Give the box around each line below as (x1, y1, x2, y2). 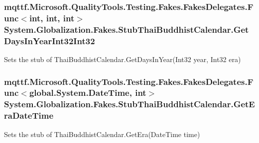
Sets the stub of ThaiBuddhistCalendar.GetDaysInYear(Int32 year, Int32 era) (4, 54, 241, 64)
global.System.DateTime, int (29, 86, 146, 99)
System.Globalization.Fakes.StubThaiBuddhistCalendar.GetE (4, 98, 255, 110)
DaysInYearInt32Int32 (4, 34, 95, 47)
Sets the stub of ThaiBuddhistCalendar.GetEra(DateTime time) (4, 129, 200, 139)
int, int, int (29, 11, 75, 24)
